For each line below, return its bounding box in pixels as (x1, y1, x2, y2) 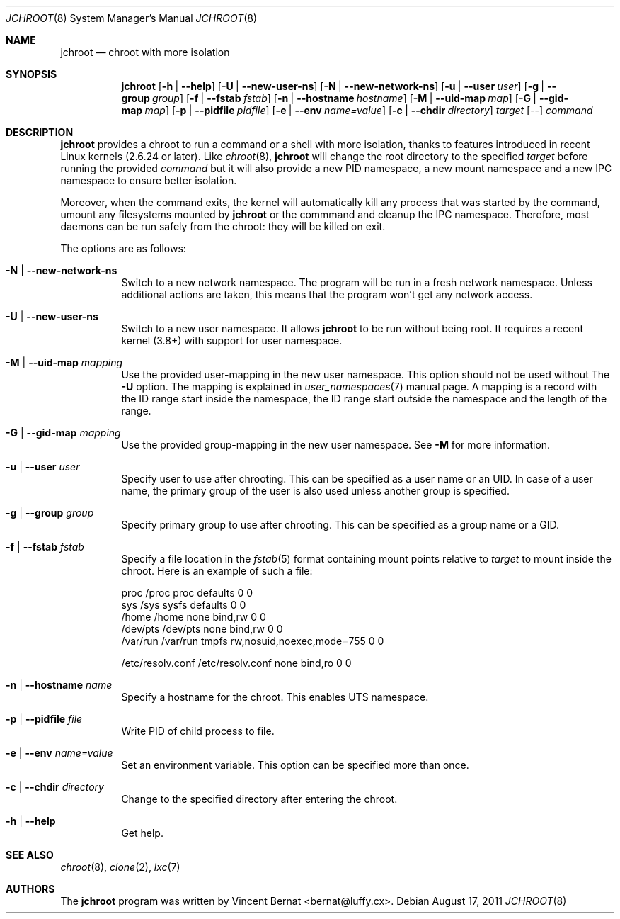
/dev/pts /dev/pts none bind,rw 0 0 (121, 623, 283, 635)
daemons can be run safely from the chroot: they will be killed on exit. (60, 220, 386, 232)
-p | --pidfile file (6, 713, 83, 725)
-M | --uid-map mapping (6, 356, 123, 368)
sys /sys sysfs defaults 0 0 (121, 599, 246, 611)
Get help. (121, 827, 163, 839)
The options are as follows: (60, 242, 186, 254)
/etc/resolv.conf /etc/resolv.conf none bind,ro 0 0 (121, 657, 352, 669)
